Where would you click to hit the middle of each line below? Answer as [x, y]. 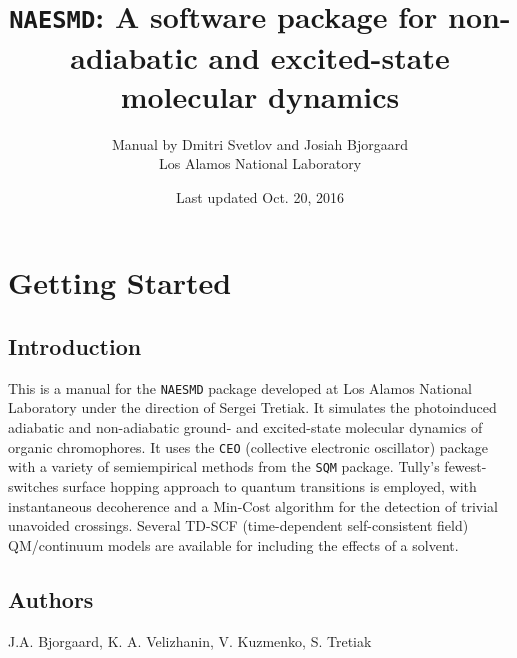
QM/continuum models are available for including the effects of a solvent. [233, 544]
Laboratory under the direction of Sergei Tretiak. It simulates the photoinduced [252, 407]
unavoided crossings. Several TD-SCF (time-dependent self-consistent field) [238, 525]
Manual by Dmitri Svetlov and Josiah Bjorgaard [260, 143]
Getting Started [120, 282]
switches [33, 485]
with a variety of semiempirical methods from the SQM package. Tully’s [224, 466]
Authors [51, 598]
